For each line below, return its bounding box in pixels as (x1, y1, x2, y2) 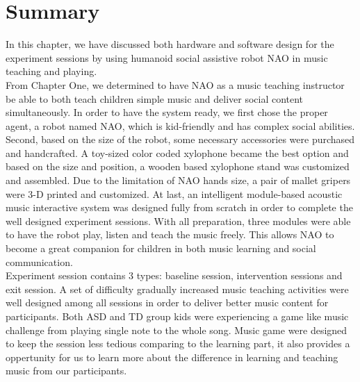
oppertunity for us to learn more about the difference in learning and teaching (6, 349, 338, 364)
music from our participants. (6, 363, 127, 378)
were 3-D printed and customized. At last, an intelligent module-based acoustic (6, 186, 343, 201)
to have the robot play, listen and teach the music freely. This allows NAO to (6, 227, 334, 242)
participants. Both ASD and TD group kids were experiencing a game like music (6, 309, 349, 323)
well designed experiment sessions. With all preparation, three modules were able (6, 213, 351, 228)
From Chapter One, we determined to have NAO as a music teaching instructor (6, 77, 345, 92)
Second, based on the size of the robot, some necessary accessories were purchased (6, 132, 355, 147)
